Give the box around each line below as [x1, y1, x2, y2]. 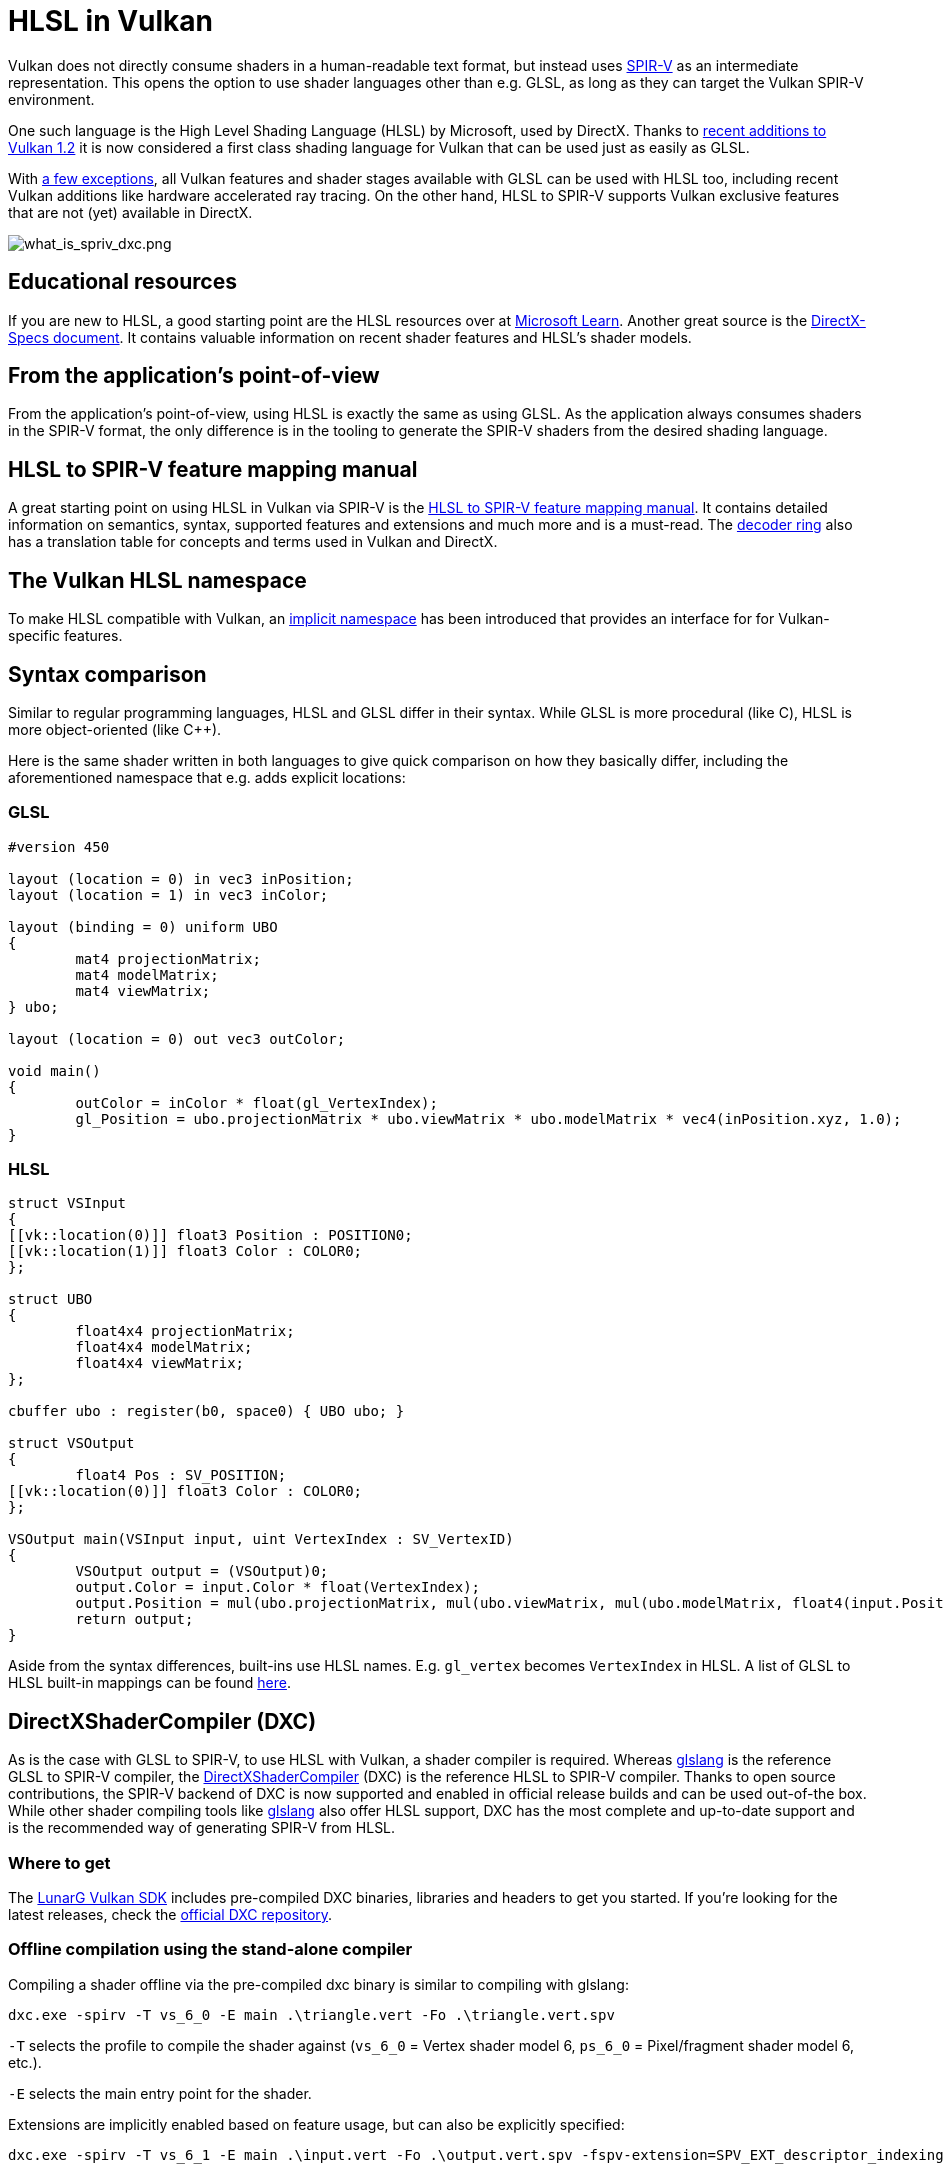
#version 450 [8, 838, 110, 855]
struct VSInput [8, 1195, 127, 1212]
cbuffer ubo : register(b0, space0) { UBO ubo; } [8, 1403, 405, 1420]
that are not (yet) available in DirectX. [8, 203, 253, 221]
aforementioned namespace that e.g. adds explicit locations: [8, 768, 406, 786]
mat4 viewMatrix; [75, 982, 211, 999]
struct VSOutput [8, 1435, 135, 1452]
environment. [8, 90, 95, 108]
